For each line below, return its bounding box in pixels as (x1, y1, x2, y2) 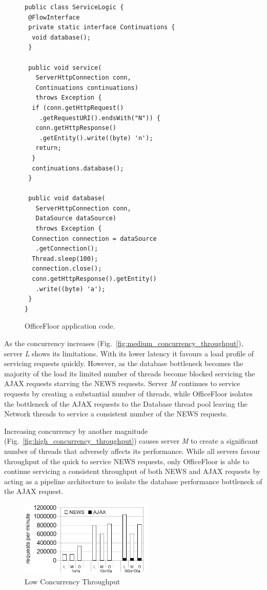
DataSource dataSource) (35, 215, 116, 222)
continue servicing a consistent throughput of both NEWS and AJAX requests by (4, 466, 261, 477)
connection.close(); (32, 265, 102, 273)
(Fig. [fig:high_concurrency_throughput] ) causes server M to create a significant (4, 435, 258, 446)
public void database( (28, 195, 106, 202)
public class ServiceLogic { (25, 4, 124, 11)
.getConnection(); (35, 245, 98, 253)
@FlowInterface (28, 13, 80, 21)
